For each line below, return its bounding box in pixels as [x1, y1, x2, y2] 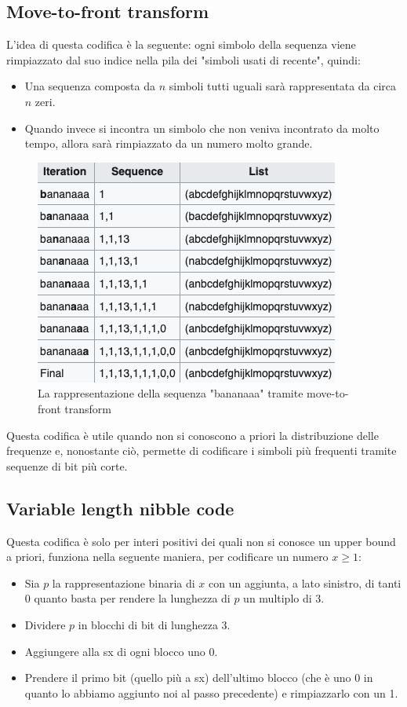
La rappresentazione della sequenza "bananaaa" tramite [38, 385, 303, 401]
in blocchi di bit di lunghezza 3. [78, 616, 231, 632]
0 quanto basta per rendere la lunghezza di [24, 590, 231, 606]
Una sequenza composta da [24, 78, 155, 94]
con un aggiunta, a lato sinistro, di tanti [209, 574, 402, 591]
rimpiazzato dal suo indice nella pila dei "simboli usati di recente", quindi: [6, 51, 361, 68]
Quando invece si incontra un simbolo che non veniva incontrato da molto [24, 119, 380, 136]
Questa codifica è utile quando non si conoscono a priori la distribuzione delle [6, 427, 379, 443]
